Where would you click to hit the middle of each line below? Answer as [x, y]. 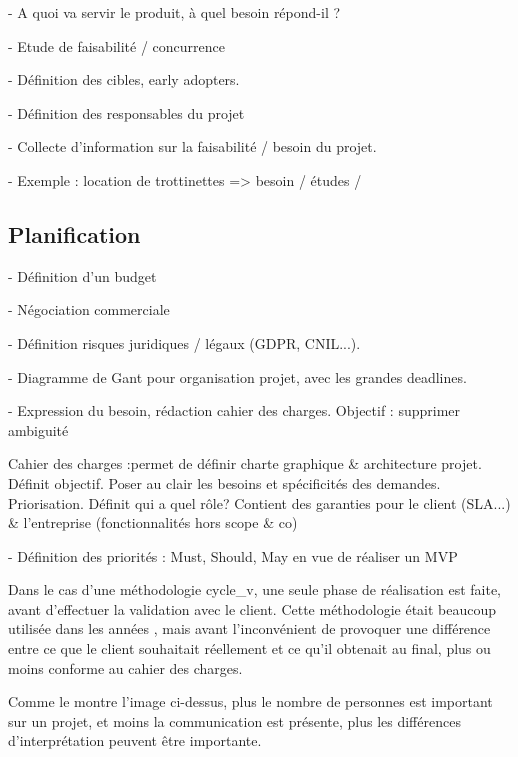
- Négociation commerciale [89, 309]
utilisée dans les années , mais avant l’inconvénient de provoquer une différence [249, 628]
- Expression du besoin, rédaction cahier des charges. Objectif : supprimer [234, 410]
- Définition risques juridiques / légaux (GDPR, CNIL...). [184, 342]
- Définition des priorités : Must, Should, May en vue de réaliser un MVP [233, 555]
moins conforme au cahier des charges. [125, 667]
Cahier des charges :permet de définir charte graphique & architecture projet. [245, 463]
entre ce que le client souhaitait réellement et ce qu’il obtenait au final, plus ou [249, 648]
